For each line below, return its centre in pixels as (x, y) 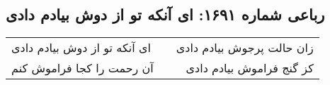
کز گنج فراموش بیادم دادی (250, 68)
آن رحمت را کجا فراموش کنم (82, 68)
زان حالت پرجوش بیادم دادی (245, 48)
